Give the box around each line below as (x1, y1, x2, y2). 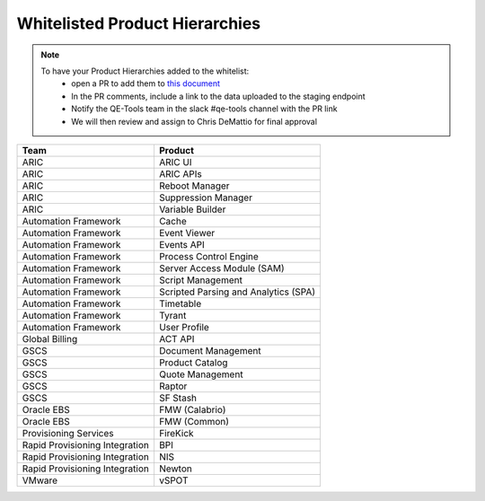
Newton (158, 462, 192, 475)
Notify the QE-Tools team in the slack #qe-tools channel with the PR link (71, 103, 338, 114)
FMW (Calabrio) (158, 403, 226, 416)
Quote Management (158, 368, 243, 381)
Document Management (158, 344, 261, 356)
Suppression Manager (158, 191, 253, 204)
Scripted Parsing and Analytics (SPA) (158, 286, 316, 298)
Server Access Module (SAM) (158, 261, 285, 274)
